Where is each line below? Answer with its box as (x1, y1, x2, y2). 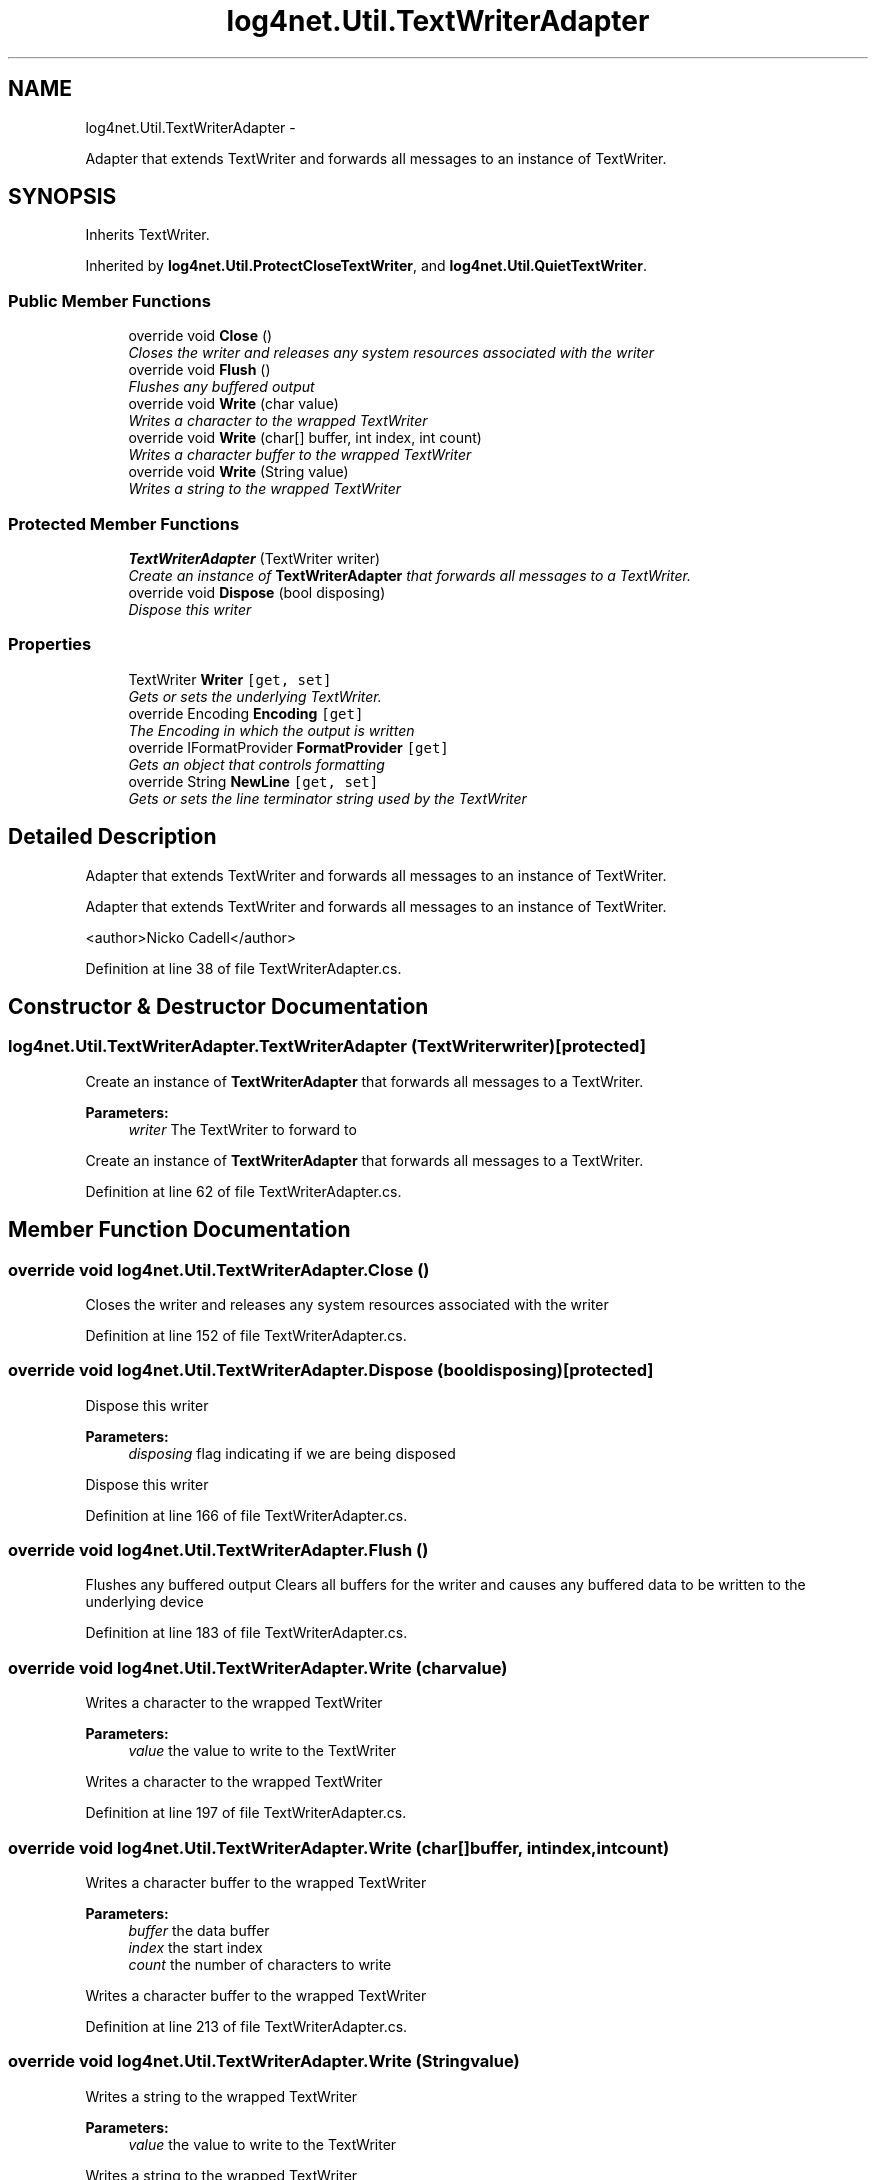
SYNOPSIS (8, 184, 117, 210)
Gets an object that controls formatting (128, 755, 385, 773)
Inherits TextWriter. (85, 226, 210, 244)
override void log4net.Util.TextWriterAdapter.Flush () (8, 1540, 429, 1561)
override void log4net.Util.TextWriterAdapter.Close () (8, 1259, 430, 1280)
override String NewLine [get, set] (128, 772, 379, 790)
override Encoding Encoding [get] (128, 704, 364, 722)
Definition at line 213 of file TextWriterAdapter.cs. (85, 2017, 408, 2035)
